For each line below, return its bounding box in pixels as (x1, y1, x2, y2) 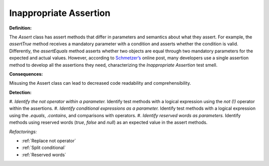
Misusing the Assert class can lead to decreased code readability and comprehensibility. (9, 80, 191, 86)
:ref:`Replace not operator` (21, 138, 76, 144)
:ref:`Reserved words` (21, 152, 67, 158)
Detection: (9, 89, 32, 95)
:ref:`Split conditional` (21, 145, 66, 151)
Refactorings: (9, 129, 37, 135)
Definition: (9, 25, 32, 31)
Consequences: (9, 71, 43, 77)
